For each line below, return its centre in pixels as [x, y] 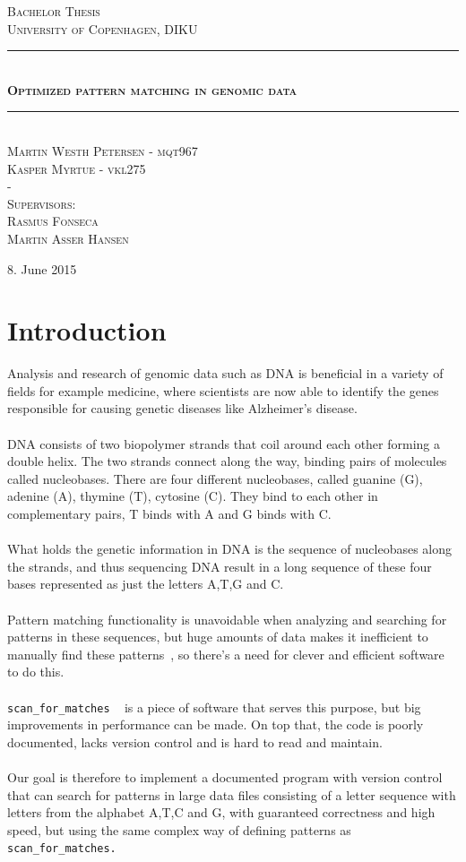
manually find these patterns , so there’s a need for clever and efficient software [226, 654]
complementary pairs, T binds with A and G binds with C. [169, 513]
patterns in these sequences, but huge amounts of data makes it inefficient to [218, 637]
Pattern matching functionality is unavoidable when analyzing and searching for [227, 619]
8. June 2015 [42, 268]
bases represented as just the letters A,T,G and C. [146, 584]
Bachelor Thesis [54, 11]
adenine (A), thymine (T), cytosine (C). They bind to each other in [193, 496]
